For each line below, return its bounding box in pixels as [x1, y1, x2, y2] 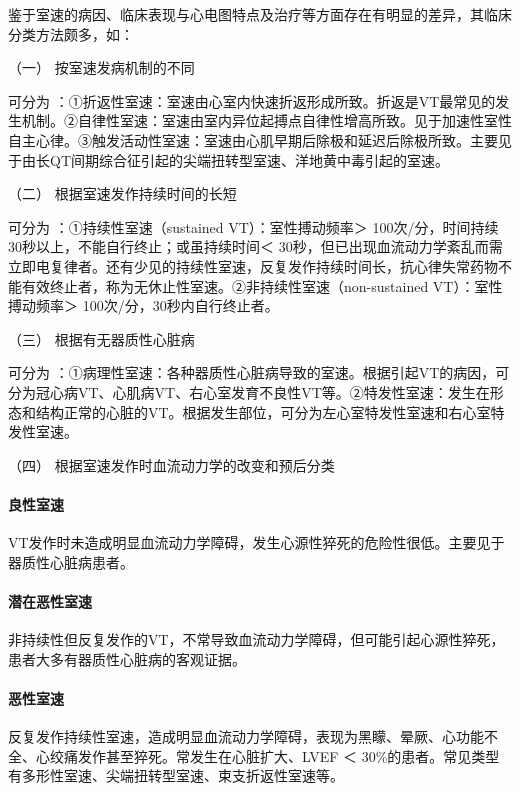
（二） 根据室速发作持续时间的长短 [8, 183, 237, 204]
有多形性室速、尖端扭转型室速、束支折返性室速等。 [8, 765, 344, 786]
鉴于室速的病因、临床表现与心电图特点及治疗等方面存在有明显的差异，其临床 [8, 4, 512, 24]
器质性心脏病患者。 [8, 551, 134, 572]
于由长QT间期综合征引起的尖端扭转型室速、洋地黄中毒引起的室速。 [8, 149, 449, 170]
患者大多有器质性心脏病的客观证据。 [8, 648, 246, 669]
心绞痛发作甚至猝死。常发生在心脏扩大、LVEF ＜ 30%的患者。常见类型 [35, 745, 500, 766]
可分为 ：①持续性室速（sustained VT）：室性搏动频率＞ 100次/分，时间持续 [8, 216, 499, 237]
